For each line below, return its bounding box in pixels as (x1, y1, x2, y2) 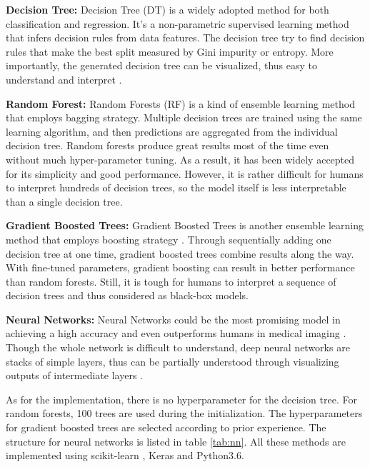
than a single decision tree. (6, 194, 123, 209)
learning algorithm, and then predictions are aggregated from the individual (6, 124, 338, 139)
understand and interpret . (6, 71, 122, 86)
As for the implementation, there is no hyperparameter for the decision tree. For (6, 391, 357, 406)
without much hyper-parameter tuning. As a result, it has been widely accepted (6, 151, 355, 166)
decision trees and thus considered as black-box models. (6, 288, 249, 303)
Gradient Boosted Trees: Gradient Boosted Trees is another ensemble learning (6, 218, 364, 233)
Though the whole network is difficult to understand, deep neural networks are (6, 340, 350, 355)
